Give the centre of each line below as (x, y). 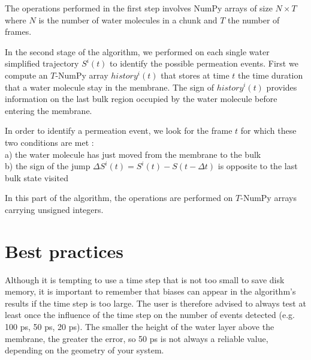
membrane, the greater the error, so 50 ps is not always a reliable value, (137, 338)
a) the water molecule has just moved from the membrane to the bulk (133, 154)
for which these (268, 130)
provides (282, 87)
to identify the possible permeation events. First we (204, 63)
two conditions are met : (49, 142)
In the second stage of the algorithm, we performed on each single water (137, 51)
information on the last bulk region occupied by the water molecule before (141, 99)
